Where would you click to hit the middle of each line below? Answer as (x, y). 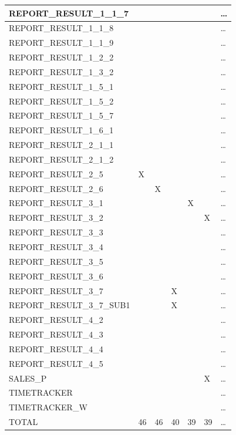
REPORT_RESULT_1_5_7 (61, 115)
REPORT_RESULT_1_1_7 (69, 13)
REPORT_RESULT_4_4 (56, 348)
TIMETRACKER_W (48, 407)
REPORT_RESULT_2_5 (56, 173)
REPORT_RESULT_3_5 (56, 261)
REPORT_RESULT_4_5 (56, 363)
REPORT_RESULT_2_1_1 (61, 145)
